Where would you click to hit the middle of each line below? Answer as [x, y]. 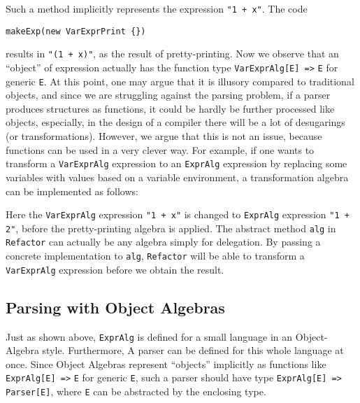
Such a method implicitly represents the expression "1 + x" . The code [157, 8]
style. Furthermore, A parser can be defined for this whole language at [193, 350]
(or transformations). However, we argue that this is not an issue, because [164, 136]
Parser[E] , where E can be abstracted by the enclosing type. [136, 391]
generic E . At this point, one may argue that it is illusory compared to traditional [180, 81]
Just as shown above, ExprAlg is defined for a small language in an [149, 336]
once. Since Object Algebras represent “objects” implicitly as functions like [166, 363]
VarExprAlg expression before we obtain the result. [115, 269]
